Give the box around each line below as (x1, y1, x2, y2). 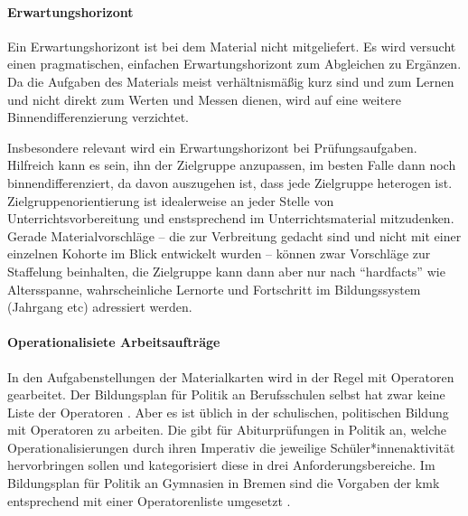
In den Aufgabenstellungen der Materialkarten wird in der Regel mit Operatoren (7, 367, 454, 386)
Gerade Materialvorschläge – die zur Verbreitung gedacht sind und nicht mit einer (7, 226, 462, 245)
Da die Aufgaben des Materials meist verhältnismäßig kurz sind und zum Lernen (7, 71, 454, 90)
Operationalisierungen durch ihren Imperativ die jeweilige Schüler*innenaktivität (7, 437, 455, 456)
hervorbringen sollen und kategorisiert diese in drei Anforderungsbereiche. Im (7, 455, 435, 474)
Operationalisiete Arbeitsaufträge (7, 333, 220, 352)
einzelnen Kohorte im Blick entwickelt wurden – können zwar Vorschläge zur (7, 244, 431, 263)
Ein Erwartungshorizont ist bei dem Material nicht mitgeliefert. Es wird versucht (7, 36, 456, 55)
